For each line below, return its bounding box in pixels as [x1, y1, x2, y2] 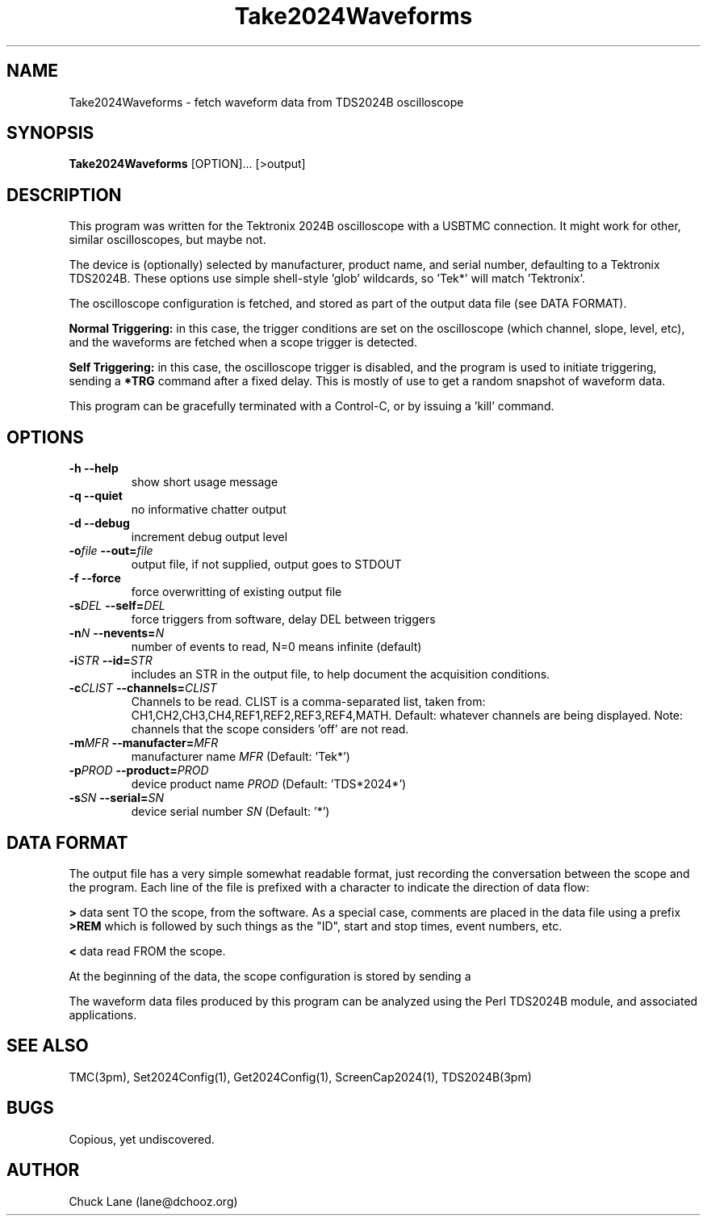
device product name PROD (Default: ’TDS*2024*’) [131, 777, 407, 792]
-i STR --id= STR [69, 653, 153, 668]
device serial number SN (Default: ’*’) [131, 804, 330, 819]
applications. [69, 1007, 137, 1022]
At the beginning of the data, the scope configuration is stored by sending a [69, 968, 471, 983]
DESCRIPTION [6, 184, 122, 205]
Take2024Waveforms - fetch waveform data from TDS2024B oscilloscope [69, 94, 464, 109]
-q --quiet [69, 489, 123, 503]
